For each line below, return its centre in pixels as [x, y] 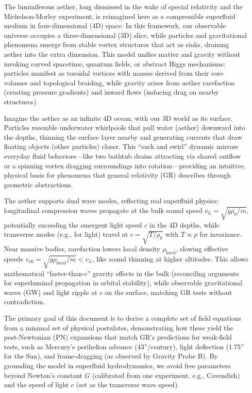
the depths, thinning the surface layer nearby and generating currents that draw [123, 137]
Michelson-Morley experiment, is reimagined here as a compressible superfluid [120, 16]
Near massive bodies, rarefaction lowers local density [82, 248]
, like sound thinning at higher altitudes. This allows [170, 258]
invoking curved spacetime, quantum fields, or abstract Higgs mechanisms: [115, 63]
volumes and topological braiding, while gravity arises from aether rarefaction [119, 82]
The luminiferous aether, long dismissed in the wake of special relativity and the [123, 6]
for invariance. [221, 234]
